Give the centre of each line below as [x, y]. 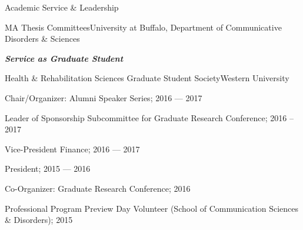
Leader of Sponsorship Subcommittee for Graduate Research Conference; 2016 [146, 117]
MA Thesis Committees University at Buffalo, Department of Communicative [143, 27]
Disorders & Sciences [42, 39]
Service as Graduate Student [64, 58]
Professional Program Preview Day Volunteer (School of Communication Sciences [151, 208]
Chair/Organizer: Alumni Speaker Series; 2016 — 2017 [104, 97]
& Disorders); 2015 [39, 220]
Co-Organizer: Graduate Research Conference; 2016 [98, 188]
